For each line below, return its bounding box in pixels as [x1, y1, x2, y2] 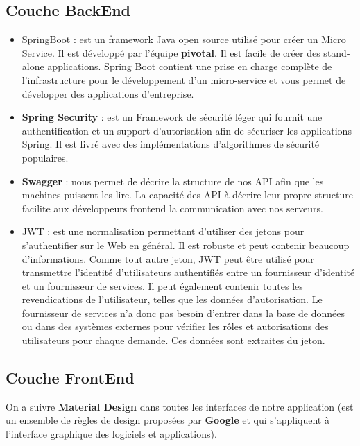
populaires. [22, 150, 69, 164]
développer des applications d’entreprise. [22, 86, 194, 101]
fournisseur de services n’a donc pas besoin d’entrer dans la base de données [22, 305, 345, 320]
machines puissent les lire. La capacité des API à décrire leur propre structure [22, 187, 353, 202]
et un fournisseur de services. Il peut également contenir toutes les [22, 278, 303, 293]
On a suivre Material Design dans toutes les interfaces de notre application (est [6, 399, 354, 413]
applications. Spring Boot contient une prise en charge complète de [47, 59, 332, 74]
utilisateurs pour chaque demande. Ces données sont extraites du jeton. [22, 333, 325, 348]
